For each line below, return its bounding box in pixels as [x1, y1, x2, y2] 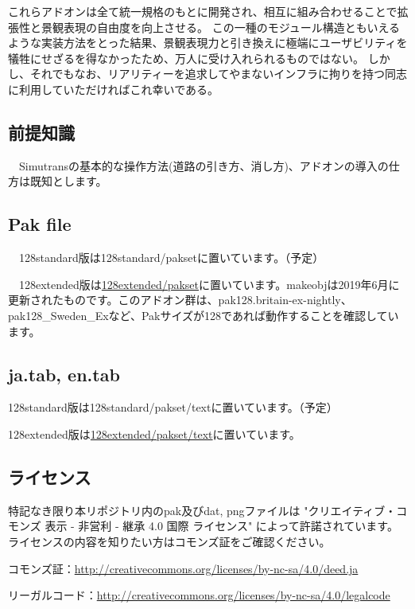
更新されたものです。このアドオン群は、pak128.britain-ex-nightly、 [8, 291, 352, 308]
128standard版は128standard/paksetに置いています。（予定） [18, 249, 324, 266]
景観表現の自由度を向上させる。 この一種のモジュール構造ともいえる [41, 18, 400, 35]
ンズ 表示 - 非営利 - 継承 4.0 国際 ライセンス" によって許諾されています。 [18, 517, 398, 534]
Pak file [8, 212, 72, 236]
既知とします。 [29, 173, 107, 189]
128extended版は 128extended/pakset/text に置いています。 [8, 425, 301, 442]
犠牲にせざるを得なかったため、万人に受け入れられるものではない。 [8, 49, 364, 66]
